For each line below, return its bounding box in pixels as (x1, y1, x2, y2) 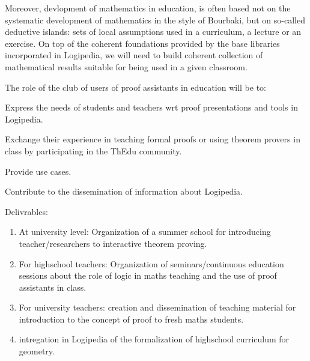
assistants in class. (19, 281, 87, 293)
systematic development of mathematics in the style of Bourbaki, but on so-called (5, 13, 305, 26)
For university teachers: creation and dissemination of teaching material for (19, 301, 296, 314)
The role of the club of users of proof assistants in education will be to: (5, 80, 266, 93)
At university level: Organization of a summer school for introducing (19, 225, 271, 238)
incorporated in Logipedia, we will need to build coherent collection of (5, 49, 263, 61)
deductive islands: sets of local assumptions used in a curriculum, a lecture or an (5, 25, 302, 38)
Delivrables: (5, 205, 48, 217)
